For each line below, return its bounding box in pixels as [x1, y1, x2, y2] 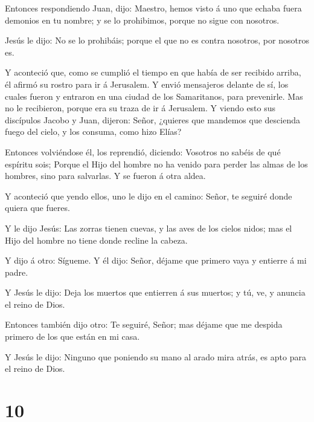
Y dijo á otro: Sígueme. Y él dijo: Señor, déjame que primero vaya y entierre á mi [5, 254, 307, 267]
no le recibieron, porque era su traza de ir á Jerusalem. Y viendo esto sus [5, 102, 276, 114]
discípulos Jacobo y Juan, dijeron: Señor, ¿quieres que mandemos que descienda [5, 113, 300, 126]
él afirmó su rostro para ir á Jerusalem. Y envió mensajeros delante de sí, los [5, 77, 289, 90]
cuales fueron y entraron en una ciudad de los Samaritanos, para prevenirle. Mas [5, 89, 303, 102]
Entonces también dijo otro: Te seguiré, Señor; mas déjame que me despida [5, 318, 283, 331]
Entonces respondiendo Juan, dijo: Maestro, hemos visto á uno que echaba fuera [5, 2, 302, 14]
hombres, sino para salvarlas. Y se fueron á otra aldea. [5, 169, 206, 182]
